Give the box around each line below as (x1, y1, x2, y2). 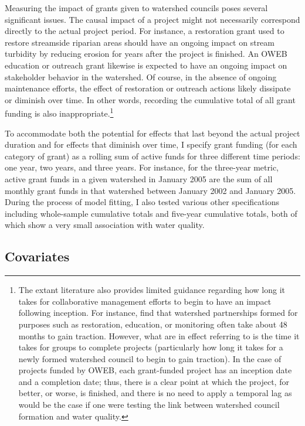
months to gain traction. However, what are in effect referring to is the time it (18, 329, 300, 342)
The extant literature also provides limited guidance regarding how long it (18, 284, 285, 296)
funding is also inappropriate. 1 (5, 105, 114, 119)
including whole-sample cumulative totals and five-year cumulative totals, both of (5, 207, 297, 219)
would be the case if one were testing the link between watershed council (18, 398, 280, 411)
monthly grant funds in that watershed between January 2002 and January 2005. (5, 184, 296, 196)
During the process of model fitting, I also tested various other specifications (5, 196, 279, 208)
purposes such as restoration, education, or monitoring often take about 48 (18, 318, 287, 330)
